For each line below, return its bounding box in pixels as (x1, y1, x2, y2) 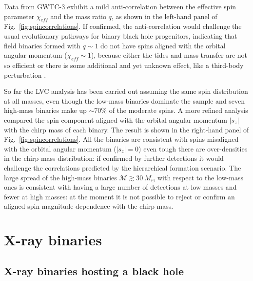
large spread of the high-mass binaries (4, 172, 117, 182)
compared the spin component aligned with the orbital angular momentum (4, 114, 227, 125)
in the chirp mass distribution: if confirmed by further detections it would (4, 153, 224, 163)
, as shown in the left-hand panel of (111, 11, 217, 21)
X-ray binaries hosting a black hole (4, 263, 184, 278)
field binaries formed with (4, 40, 80, 50)
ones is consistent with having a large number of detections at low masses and (4, 182, 237, 192)
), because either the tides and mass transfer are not (91, 50, 248, 60)
